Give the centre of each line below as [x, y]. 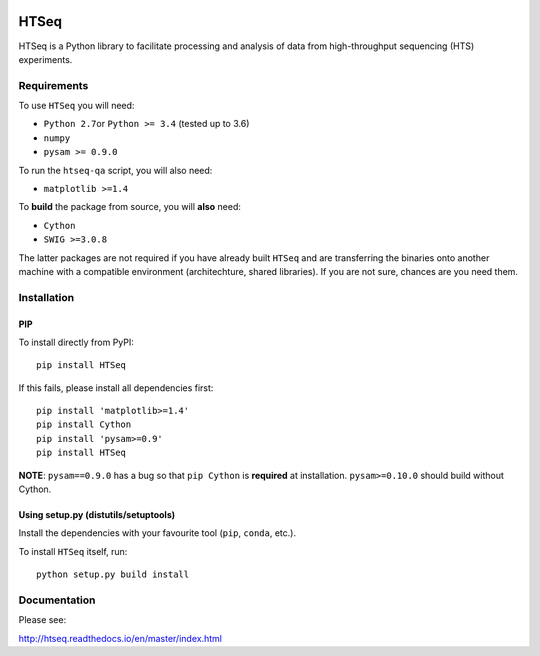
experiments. [45, 59]
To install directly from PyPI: [76, 342]
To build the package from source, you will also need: [130, 207]
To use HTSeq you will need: [76, 106]
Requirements [53, 85]
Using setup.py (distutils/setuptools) [97, 515]
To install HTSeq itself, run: [73, 551]
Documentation [57, 600]
